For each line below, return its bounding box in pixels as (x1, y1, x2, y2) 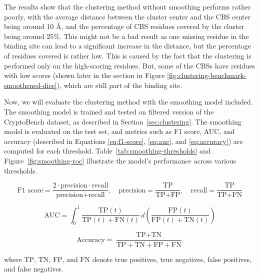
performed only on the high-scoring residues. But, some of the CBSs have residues (4, 60, 255, 70)
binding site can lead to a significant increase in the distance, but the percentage (4, 40, 251, 51)
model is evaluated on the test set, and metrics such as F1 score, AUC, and (4, 126, 235, 136)
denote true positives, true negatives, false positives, (92, 253, 251, 264)
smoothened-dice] (4, 79, 57, 90)
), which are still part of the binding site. (56, 79, 182, 90)
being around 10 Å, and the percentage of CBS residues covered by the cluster (4, 21, 244, 31)
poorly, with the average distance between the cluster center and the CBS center (4, 11, 251, 21)
